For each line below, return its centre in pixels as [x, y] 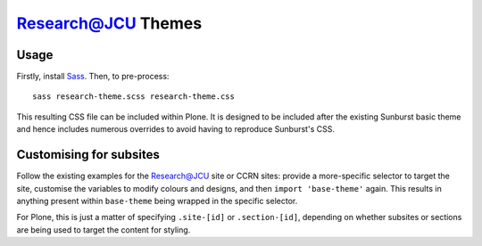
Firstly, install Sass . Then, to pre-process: [93, 77]
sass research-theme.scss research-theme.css [134, 97]
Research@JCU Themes [109, 23]
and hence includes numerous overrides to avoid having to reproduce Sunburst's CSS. [175, 129]
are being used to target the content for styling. [104, 230]
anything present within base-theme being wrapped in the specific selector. [157, 201]
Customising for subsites [88, 155]
